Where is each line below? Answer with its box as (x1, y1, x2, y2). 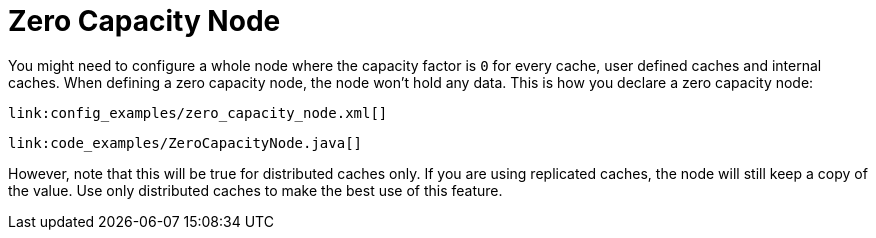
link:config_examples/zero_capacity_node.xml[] (8, 104, 388, 121)
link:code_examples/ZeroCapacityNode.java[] (8, 134, 363, 151)
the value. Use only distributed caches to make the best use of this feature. (8, 181, 503, 199)
